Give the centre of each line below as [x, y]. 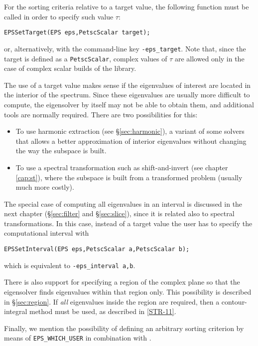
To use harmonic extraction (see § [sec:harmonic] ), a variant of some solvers [130, 131]
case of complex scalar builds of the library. [70, 68]
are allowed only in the [209, 58]
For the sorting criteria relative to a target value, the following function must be [127, 6]
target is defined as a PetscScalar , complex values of [86, 58]
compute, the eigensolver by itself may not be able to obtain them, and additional [129, 104]
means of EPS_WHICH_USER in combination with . [78, 338]
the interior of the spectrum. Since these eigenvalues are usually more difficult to [127, 95]
